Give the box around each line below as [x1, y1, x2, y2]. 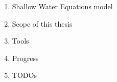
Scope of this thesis [12, 18, 73, 29]
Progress [12, 52, 39, 63]
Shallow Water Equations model [12, 1, 113, 11]
